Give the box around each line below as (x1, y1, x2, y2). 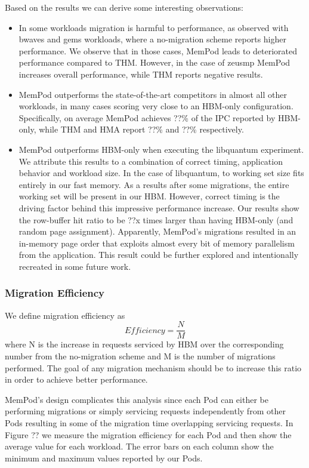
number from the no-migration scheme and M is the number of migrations (5, 349, 276, 362)
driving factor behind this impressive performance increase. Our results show (18, 201, 299, 214)
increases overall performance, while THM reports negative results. (18, 67, 263, 80)
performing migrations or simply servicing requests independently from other (5, 405, 286, 417)
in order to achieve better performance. (5, 373, 148, 386)
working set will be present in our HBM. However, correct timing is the (18, 190, 280, 202)
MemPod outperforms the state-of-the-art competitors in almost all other (18, 88, 287, 100)
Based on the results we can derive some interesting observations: (5, 1, 243, 13)
